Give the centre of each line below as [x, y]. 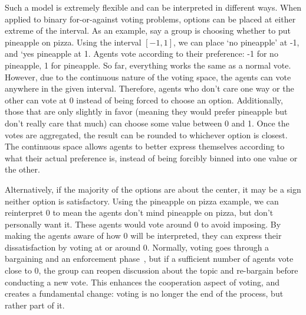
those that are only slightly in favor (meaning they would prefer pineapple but [146, 111]
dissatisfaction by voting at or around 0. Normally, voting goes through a [137, 247]
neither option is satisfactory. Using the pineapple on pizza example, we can [142, 201]
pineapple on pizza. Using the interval [73, 42]
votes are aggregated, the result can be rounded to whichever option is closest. [146, 134]
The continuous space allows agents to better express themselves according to [145, 146]
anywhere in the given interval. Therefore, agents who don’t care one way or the [149, 88]
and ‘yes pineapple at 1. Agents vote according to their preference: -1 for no [142, 53]
